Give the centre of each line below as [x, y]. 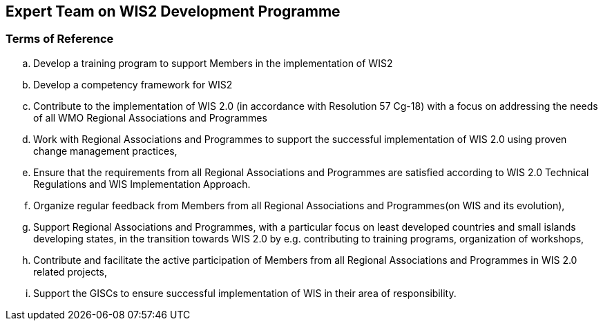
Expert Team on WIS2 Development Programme [173, 11]
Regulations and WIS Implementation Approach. [142, 184]
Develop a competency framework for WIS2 [133, 84]
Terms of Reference [60, 39]
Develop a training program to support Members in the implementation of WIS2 [213, 63]
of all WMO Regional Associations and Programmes [150, 117]
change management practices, [105, 151]
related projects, [70, 271]
